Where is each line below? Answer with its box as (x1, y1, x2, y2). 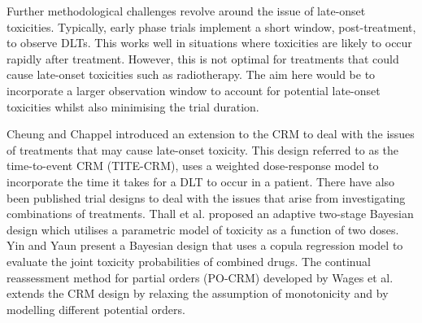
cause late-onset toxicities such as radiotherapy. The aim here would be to (7, 66, 376, 83)
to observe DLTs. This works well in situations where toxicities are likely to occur (7, 34, 412, 51)
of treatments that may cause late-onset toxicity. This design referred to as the (7, 141, 399, 158)
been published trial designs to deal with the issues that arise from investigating (7, 189, 406, 206)
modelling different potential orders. (7, 300, 185, 317)
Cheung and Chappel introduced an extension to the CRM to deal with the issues (7, 125, 415, 142)
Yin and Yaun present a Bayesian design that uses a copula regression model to (7, 237, 403, 254)
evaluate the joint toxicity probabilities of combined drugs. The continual (7, 252, 371, 269)
